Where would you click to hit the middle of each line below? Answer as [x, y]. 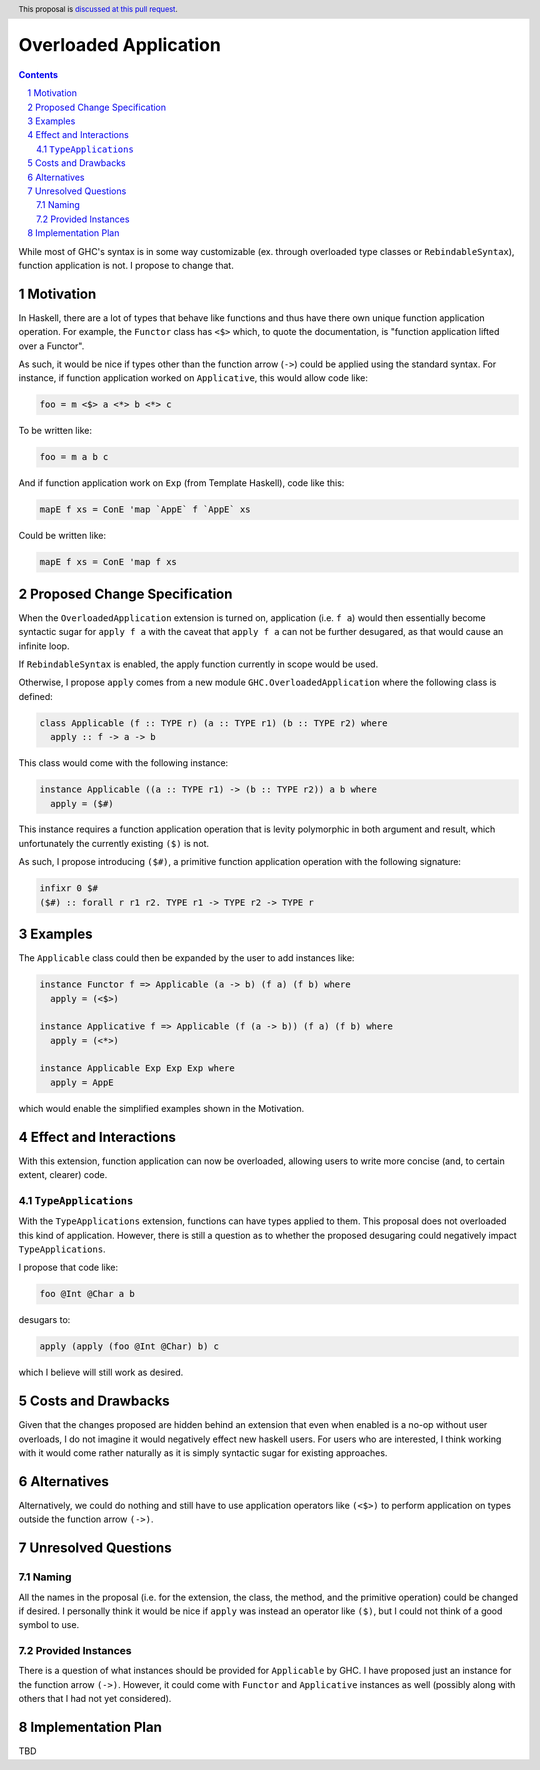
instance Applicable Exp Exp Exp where [137, 1068]
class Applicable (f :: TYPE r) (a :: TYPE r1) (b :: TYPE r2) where [213, 723]
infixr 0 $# [69, 888]
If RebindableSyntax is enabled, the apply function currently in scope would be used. [198, 664]
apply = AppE [82, 1082]
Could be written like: [62, 536]
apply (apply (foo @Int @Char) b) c [129, 1346]
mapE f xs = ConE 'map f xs [108, 562]
